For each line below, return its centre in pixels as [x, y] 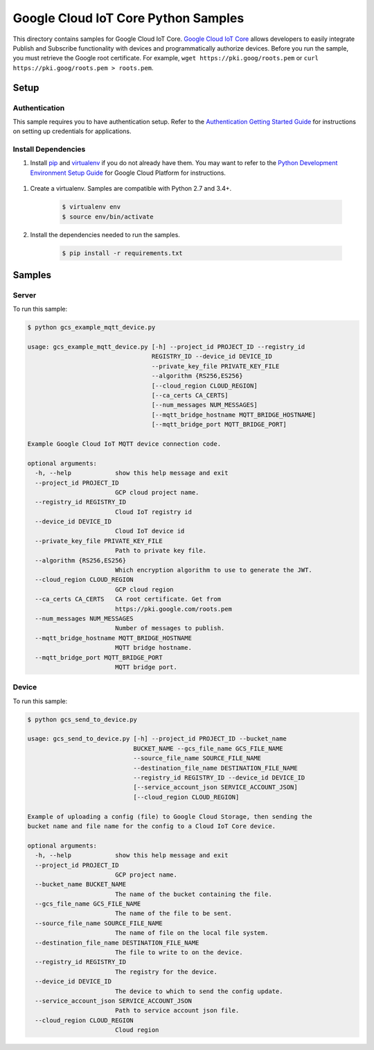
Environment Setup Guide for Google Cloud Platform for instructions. [128, 173]
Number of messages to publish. [170, 628]
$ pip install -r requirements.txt [122, 253]
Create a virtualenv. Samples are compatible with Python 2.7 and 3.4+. [131, 189]
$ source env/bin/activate [108, 216]
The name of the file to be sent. [173, 913]
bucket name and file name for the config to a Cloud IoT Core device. [152, 826]
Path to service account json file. [177, 1010]
